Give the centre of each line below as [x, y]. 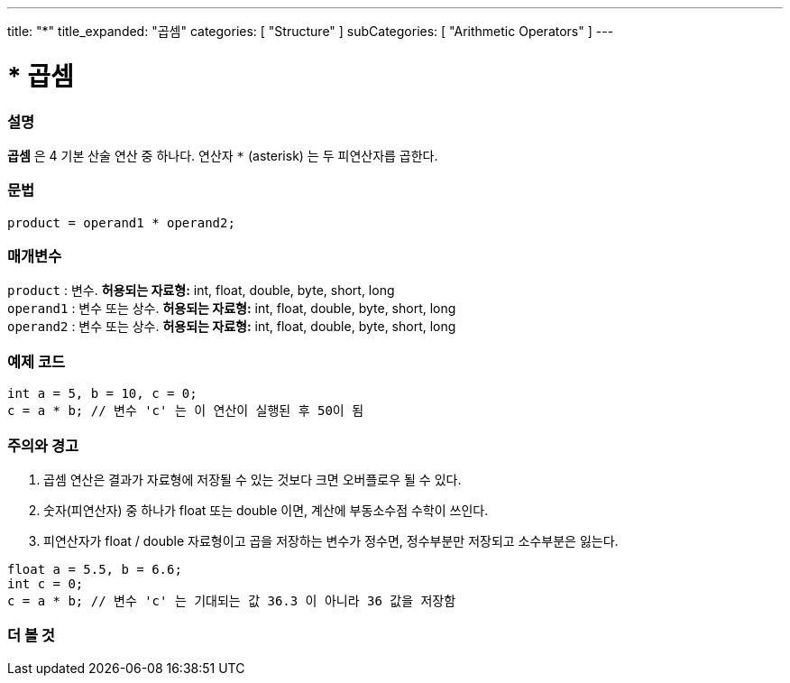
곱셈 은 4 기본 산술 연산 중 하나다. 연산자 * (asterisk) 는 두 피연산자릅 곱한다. [223, 155]
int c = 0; [46, 583]
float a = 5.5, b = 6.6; [95, 569]
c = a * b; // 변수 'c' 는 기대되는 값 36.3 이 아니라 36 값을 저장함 [232, 600]
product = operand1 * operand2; [121, 222]
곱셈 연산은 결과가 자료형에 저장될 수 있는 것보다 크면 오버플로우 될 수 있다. [253, 479]
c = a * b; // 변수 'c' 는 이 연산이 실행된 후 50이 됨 [186, 411]
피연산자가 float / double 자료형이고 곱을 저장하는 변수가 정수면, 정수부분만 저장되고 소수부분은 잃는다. [331, 540]
